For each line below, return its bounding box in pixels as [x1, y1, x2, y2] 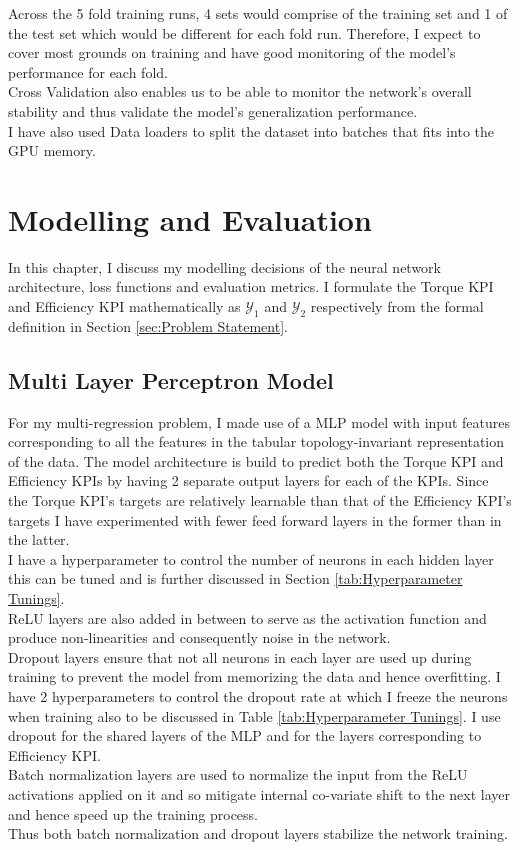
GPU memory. [8, 140, 96, 161]
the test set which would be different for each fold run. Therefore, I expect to [8, 22, 481, 43]
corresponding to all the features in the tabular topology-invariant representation [8, 431, 505, 452]
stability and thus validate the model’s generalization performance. [8, 100, 418, 121]
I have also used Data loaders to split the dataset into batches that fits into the [8, 120, 495, 141]
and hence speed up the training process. [8, 803, 258, 824]
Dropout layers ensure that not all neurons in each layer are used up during [8, 646, 472, 667]
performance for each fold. [8, 61, 168, 82]
